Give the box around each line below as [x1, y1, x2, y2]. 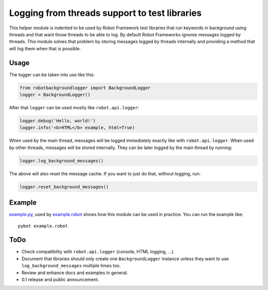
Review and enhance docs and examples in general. [21, 270, 129, 276]
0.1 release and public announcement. [21, 277, 99, 283]
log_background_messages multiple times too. [21, 263, 121, 269]
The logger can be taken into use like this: [9, 72, 95, 77]
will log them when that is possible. [9, 45, 81, 52]
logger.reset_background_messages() [19, 184, 109, 190]
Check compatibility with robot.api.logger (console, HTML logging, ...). [21, 249, 175, 255]
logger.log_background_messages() [19, 158, 104, 163]
